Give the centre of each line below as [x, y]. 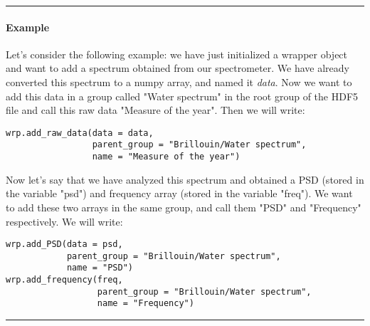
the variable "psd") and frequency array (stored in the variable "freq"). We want [179, 193]
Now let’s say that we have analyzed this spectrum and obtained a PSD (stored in [185, 179]
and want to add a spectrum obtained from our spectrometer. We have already [178, 68]
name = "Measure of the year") [166, 157]
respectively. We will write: [64, 221]
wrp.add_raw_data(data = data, [80, 133]
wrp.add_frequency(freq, [64, 280]
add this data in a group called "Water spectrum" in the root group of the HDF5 [182, 96]
